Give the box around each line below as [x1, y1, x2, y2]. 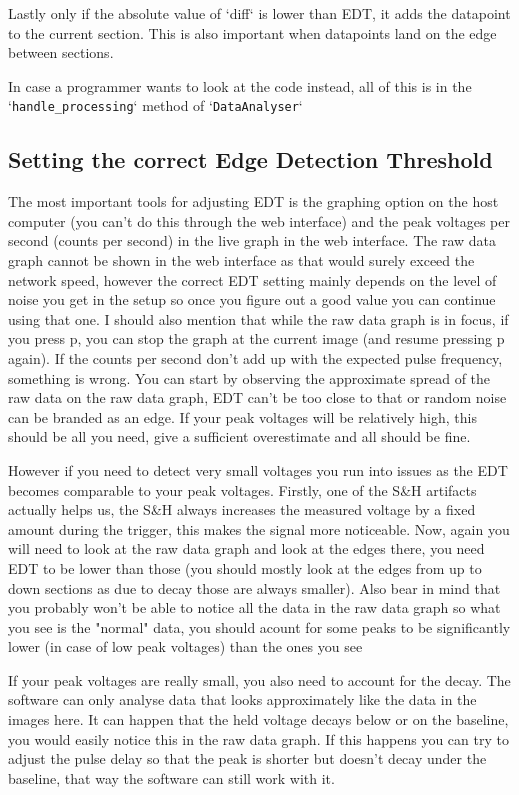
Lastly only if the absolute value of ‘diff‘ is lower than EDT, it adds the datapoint [8, 3, 511, 23]
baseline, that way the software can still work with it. [8, 767, 335, 788]
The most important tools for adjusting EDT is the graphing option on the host [8, 191, 499, 212]
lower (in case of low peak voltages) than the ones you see [8, 636, 363, 657]
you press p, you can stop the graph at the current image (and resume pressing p [8, 328, 505, 349]
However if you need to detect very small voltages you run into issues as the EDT [8, 459, 508, 480]
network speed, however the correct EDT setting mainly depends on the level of [8, 269, 497, 290]
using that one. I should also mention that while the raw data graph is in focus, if [8, 308, 509, 329]
